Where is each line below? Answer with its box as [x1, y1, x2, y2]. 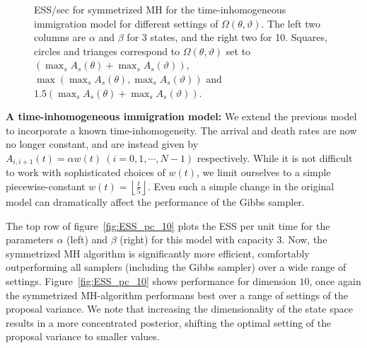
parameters [6, 232, 54, 247]
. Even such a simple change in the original [147, 178, 334, 193]
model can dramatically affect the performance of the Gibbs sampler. [6, 194, 305, 209]
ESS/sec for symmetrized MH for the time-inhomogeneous [34, 2, 286, 16]
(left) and [66, 232, 108, 247]
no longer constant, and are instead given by [6, 137, 199, 151]
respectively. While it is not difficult [197, 150, 353, 165]
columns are [34, 30, 86, 45]
